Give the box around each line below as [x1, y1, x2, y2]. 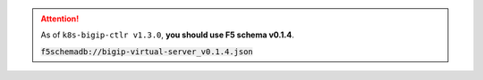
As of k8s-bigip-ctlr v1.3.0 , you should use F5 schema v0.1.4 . [40, 29, 294, 40]
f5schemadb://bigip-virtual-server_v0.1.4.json [40, 46, 254, 57]
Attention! [40, 13, 80, 24]
